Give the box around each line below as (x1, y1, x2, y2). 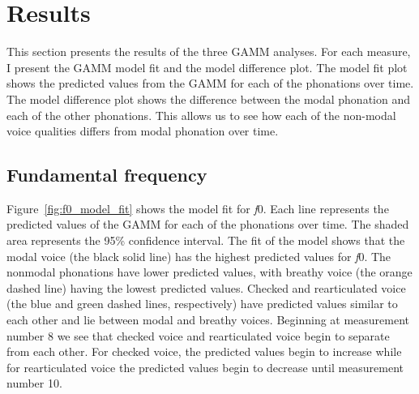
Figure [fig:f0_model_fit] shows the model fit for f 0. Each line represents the (6, 199, 389, 216)
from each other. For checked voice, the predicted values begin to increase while (6, 343, 402, 360)
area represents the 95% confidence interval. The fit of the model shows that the (6, 232, 405, 249)
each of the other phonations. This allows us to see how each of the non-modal (6, 106, 396, 123)
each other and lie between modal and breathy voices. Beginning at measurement (6, 311, 410, 328)
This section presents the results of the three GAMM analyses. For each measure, (6, 43, 411, 60)
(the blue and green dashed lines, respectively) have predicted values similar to (6, 295, 398, 312)
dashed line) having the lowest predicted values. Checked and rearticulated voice (6, 279, 406, 296)
